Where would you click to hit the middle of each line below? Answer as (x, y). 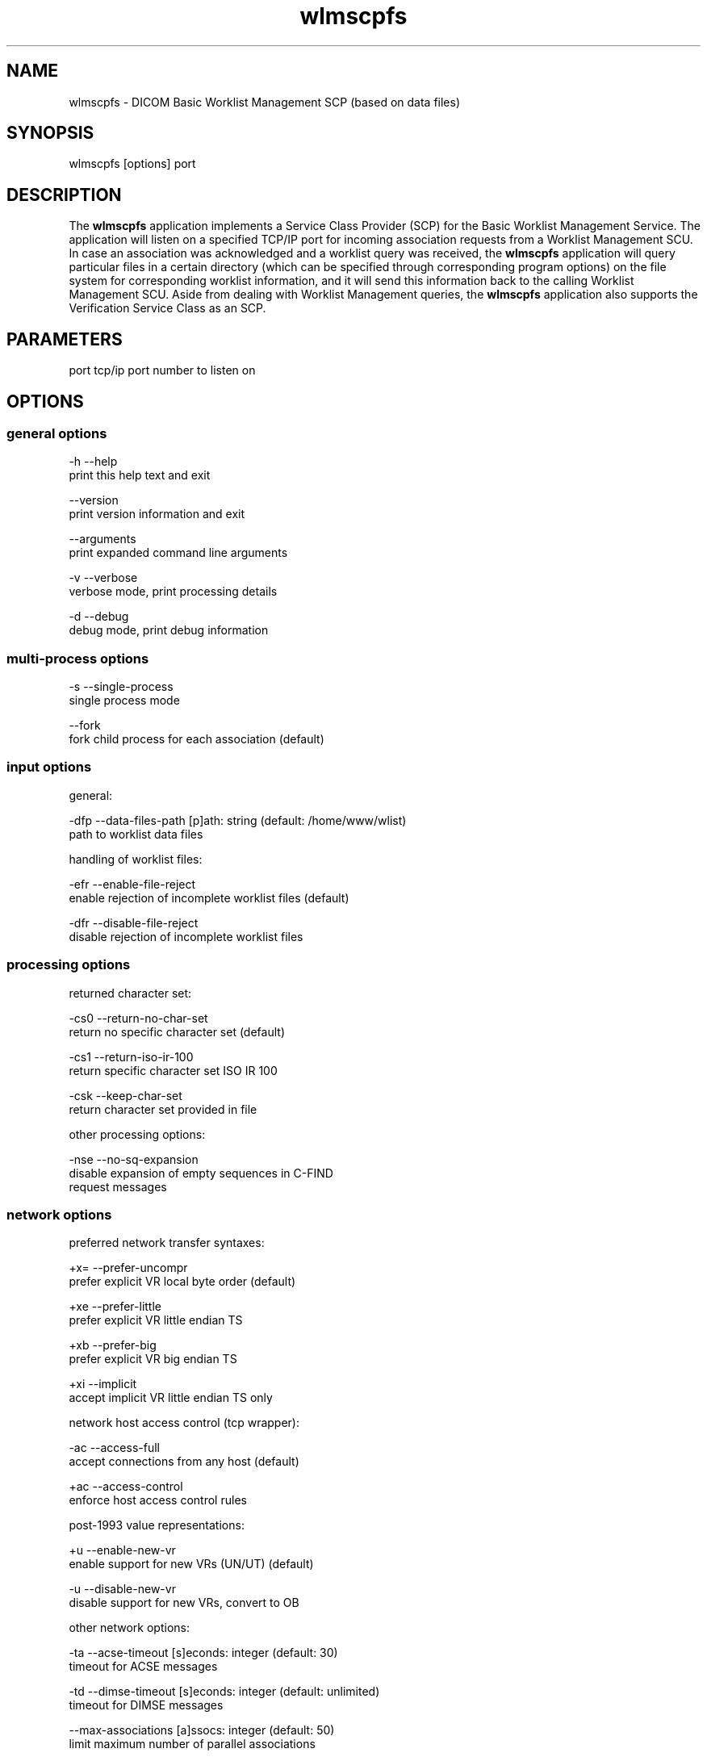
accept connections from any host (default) (184, 1462)
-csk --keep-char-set (126, 1095)
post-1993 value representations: (157, 1525)
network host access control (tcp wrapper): (184, 1423)
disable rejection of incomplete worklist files (186, 936)
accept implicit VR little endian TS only (171, 1398)
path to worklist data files (136, 834)
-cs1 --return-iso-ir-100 (131, 1056)
